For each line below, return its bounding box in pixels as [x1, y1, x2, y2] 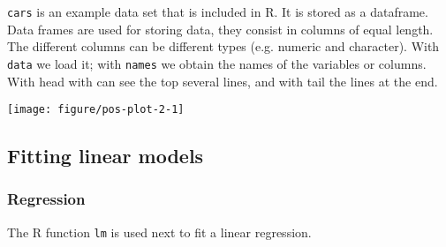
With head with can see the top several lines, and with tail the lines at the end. [7, 71, 438, 90]
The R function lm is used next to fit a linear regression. [7, 222, 312, 241]
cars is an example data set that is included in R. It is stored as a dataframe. [7, 3, 428, 20]
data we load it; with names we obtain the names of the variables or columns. [7, 54, 427, 72]
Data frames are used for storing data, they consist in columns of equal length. [7, 19, 434, 38]
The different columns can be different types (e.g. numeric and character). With [7, 37, 440, 56]
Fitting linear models [7, 142, 204, 169]
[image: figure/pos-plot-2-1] [7, 103, 185, 116]
